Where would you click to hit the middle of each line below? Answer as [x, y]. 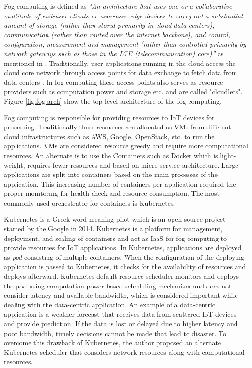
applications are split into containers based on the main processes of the [111, 174]
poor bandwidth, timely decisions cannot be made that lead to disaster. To [115, 333]
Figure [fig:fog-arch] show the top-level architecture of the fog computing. [113, 101]
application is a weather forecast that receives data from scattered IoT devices [120, 314]
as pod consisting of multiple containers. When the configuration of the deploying [124, 257]
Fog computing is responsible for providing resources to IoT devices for [109, 117]
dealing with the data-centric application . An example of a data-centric [110, 304]
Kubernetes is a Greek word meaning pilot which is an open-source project [115, 219]
